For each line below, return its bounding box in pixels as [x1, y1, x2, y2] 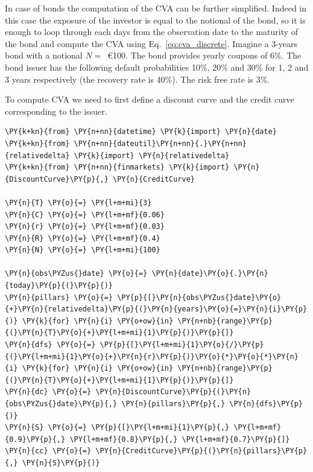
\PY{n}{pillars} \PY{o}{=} [5, 293, 113, 302]
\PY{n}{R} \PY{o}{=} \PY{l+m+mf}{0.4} [5, 234, 160, 243]
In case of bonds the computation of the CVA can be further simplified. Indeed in [5, 2, 307, 14]
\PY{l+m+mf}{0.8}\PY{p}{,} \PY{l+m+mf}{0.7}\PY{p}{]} [69, 435, 290, 444]
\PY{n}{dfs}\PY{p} [229, 400, 303, 408]
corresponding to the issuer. [5, 104, 107, 117]
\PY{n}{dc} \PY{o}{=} [5, 387, 92, 397]
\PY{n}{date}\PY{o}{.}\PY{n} [151, 269, 268, 278]
